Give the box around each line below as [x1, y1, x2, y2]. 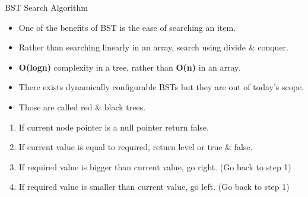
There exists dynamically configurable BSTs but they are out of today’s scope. [18, 81, 304, 93]
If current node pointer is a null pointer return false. [18, 120, 209, 133]
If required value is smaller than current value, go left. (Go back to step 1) [18, 180, 290, 193]
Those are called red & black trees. [18, 100, 146, 113]
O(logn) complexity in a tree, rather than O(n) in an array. [18, 61, 241, 73]
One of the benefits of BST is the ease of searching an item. [18, 21, 236, 33]
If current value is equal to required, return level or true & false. [18, 141, 253, 153]
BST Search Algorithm [5, 1, 88, 13]
